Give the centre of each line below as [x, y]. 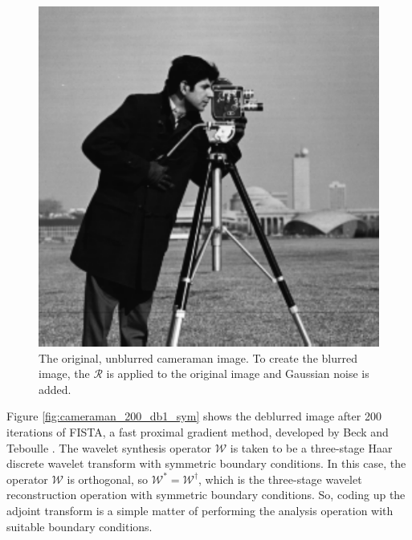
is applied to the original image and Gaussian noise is [238, 374]
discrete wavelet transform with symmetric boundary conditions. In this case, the [206, 463]
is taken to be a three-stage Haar [311, 447]
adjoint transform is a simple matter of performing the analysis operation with [200, 510]
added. [55, 389]
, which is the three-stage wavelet [280, 479]
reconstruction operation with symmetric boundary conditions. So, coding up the [206, 495]
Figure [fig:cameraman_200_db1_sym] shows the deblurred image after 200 [194, 416]
